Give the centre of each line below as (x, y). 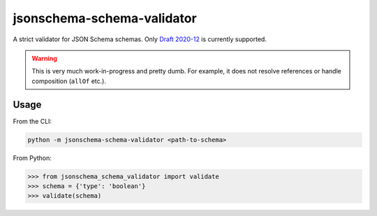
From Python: (32, 158)
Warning (44, 58)
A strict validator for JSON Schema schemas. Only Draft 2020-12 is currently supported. (140, 39)
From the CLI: (32, 121)
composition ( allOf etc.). (69, 81)
